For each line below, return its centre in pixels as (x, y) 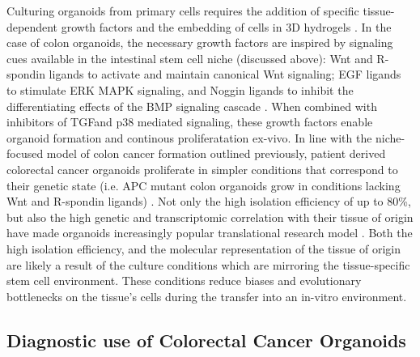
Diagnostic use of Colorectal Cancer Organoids (206, 340)
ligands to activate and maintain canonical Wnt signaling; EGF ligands (225, 74)
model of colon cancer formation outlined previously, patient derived (216, 153)
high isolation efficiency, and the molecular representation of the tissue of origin (204, 248)
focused (25, 153)
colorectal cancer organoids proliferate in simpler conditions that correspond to (202, 169)
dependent (32, 26)
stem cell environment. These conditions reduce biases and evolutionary (184, 280)
